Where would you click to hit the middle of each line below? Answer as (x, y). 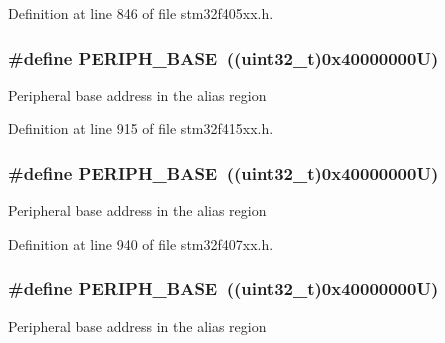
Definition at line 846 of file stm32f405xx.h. (141, 13)
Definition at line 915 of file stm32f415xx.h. (141, 128)
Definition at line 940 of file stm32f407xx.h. (141, 243)
